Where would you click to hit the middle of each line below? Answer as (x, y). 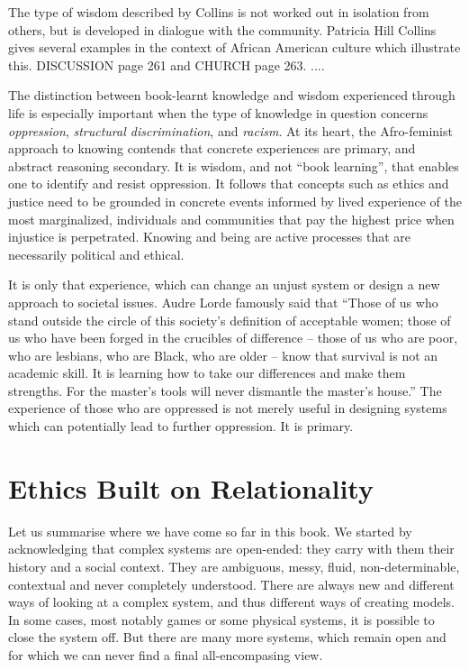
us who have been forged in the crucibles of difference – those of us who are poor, (233, 338)
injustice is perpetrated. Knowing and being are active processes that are (210, 237)
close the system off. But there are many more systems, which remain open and (227, 637)
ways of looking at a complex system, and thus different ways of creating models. (231, 602)
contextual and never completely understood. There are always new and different (231, 584)
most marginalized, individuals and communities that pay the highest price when (231, 219)
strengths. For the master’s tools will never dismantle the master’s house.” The (225, 390)
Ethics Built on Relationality (191, 487)
